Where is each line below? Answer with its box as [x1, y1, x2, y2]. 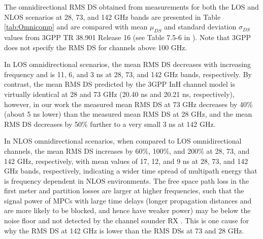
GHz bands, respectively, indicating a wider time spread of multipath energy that [4, 165, 257, 176]
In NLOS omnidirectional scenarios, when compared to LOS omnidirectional [4, 135, 242, 146]
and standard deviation [164, 21, 237, 32]
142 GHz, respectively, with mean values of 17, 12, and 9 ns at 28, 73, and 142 [4, 155, 248, 166]
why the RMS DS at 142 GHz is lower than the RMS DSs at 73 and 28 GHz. [4, 225, 244, 235]
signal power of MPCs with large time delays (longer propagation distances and [4, 195, 252, 206]
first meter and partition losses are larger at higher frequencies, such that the [4, 185, 244, 196]
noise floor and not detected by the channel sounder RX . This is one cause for [4, 215, 249, 226]
